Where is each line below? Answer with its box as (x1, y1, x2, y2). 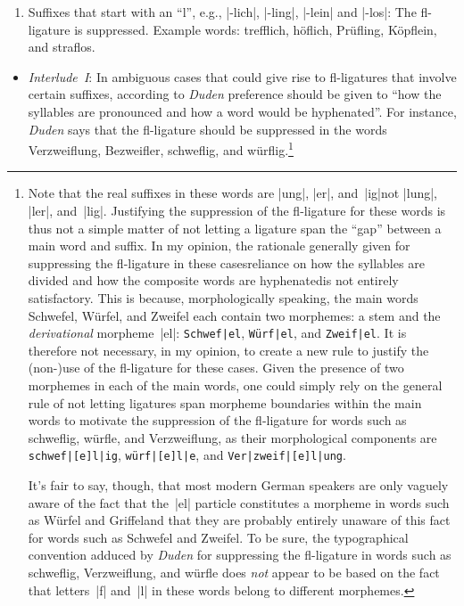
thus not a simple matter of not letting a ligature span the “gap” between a (28, 218, 442, 237)
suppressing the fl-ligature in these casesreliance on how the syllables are (28, 253, 425, 272)
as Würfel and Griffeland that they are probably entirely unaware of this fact (28, 511, 451, 529)
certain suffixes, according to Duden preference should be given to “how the (28, 85, 442, 103)
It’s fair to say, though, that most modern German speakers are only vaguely (28, 476, 449, 495)
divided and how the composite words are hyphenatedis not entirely (28, 271, 399, 290)
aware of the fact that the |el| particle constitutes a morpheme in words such (28, 493, 450, 512)
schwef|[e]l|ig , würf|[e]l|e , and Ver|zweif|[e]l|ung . (28, 446, 346, 464)
